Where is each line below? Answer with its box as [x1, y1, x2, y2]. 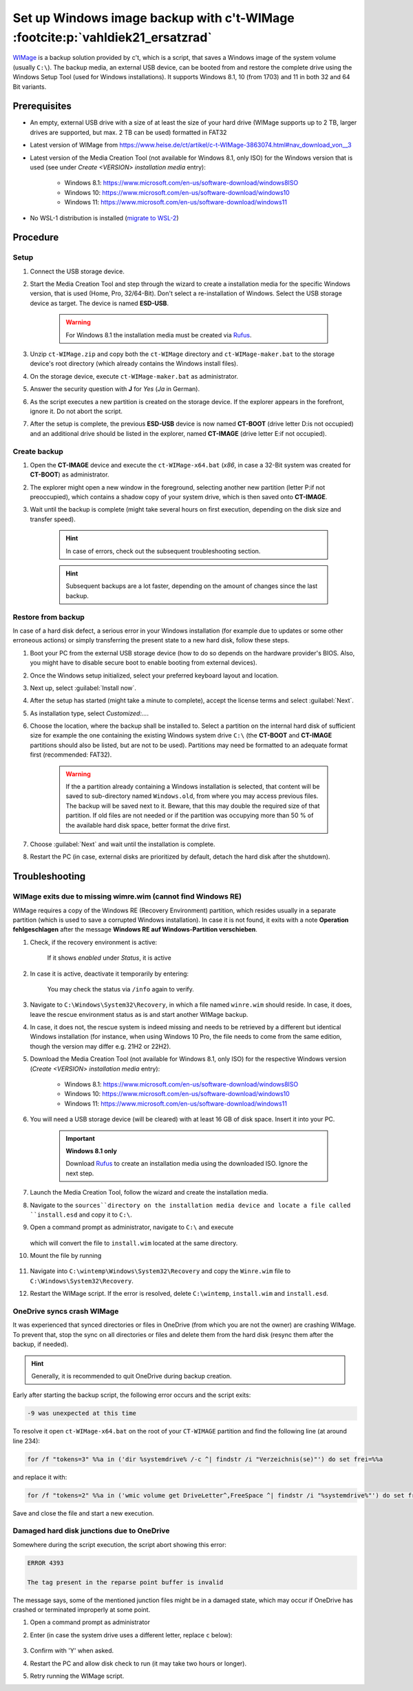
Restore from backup [12, 612, 85, 622]
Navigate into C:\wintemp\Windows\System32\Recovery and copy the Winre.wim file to [30, 1267, 291, 1275]
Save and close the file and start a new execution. [12, 1509, 154, 1517]
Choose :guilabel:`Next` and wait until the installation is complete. [30, 840, 215, 848]
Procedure [12, 231, 59, 244]
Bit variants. [12, 83, 47, 91]
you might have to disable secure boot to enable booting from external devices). [30, 658, 257, 667]
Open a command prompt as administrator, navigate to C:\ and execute [30, 1223, 234, 1232]
